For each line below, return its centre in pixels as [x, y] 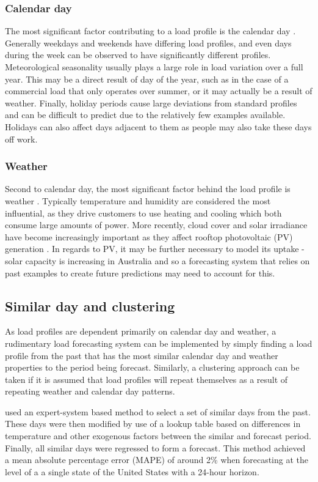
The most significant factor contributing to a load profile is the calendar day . [150, 31]
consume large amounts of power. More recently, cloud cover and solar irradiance [156, 225]
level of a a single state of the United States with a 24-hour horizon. [132, 471]
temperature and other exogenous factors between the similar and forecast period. [158, 436]
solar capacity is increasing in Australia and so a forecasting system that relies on [157, 260]
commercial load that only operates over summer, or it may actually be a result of [159, 91]
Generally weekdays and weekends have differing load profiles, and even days [148, 43]
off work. [21, 139]
